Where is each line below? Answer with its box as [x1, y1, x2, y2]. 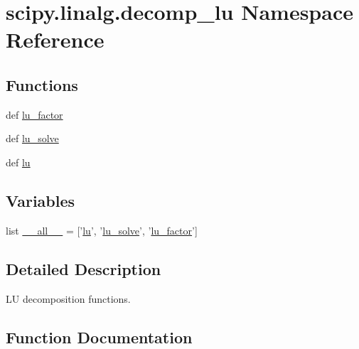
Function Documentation [6, 326, 193, 348]
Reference [6, 25, 105, 54]
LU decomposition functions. [6, 291, 131, 306]
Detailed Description [6, 257, 161, 279]
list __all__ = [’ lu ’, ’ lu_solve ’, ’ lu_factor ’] [6, 222, 198, 237]
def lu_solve [6, 131, 59, 146]
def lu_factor [6, 107, 63, 122]
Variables [6, 189, 75, 211]
